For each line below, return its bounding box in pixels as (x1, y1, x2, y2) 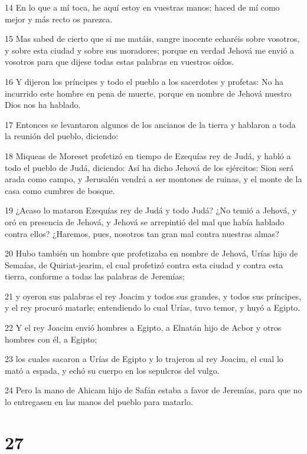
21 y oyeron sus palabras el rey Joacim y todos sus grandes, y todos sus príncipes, (5, 289, 302, 302)
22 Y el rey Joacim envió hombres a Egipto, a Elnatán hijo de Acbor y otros (5, 321, 282, 334)
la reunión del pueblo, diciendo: (5, 130, 119, 142)
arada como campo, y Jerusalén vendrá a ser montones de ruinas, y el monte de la (5, 173, 302, 185)
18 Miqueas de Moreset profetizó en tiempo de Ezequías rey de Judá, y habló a (5, 149, 291, 162)
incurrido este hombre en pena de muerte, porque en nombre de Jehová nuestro (5, 87, 292, 99)
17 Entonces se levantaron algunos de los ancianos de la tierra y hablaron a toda (5, 118, 296, 130)
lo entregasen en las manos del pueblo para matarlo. (5, 396, 193, 408)
